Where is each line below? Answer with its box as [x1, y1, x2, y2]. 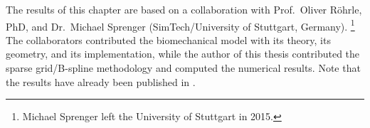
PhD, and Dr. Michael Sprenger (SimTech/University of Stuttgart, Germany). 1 [6, 16, 355, 33]
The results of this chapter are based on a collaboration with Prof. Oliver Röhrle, [6, 2, 362, 16]
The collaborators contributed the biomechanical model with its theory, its [6, 32, 331, 47]
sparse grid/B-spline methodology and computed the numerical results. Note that [6, 60, 361, 75]
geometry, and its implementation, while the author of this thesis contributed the [6, 46, 360, 61]
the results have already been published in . [6, 74, 196, 89]
